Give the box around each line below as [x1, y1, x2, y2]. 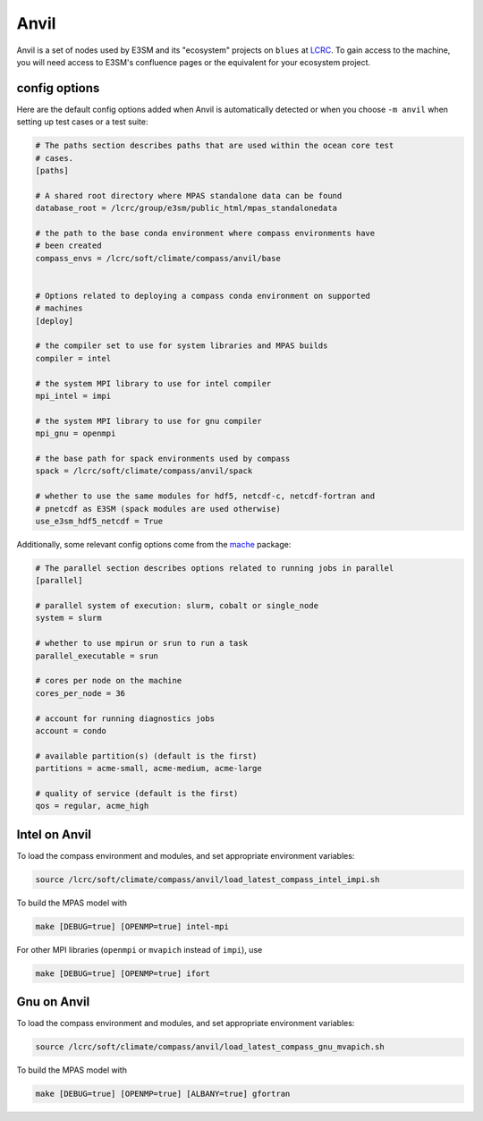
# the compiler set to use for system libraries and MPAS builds [35, 341, 328, 351]
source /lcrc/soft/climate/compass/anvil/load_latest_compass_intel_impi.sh [35, 874, 380, 885]
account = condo [35, 726, 107, 735]
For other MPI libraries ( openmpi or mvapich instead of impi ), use [16, 944, 263, 955]
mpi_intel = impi [35, 391, 112, 402]
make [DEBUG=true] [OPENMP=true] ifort [35, 968, 210, 979]
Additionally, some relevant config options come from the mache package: [16, 539, 292, 549]
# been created [35, 241, 102, 251]
